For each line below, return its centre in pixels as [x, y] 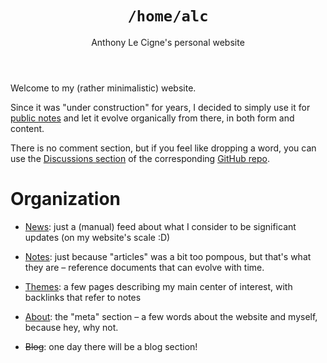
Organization [65, 199]
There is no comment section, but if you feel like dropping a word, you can [163, 148]
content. [27, 128]
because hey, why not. [71, 327]
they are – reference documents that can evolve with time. [144, 267]
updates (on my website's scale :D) [97, 237]
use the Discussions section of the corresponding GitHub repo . [140, 158]
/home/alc [168, 16]
